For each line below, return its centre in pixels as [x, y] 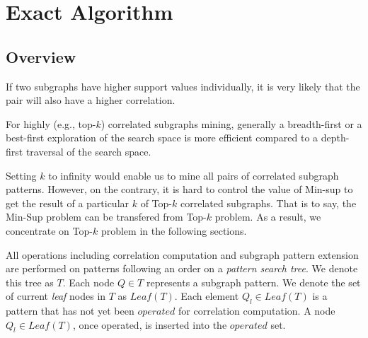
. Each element [207, 296]
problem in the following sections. [174, 230]
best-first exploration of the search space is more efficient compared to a [162, 138]
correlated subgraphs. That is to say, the [268, 203]
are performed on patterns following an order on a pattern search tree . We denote [182, 268]
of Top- [156, 203]
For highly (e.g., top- [51, 123]
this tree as [30, 282]
